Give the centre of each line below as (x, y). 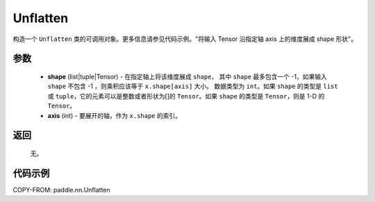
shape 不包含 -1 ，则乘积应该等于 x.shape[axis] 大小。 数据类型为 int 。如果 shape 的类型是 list (193, 86)
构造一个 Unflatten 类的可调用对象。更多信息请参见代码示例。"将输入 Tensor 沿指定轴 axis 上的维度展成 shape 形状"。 (185, 39)
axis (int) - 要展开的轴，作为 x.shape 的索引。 (115, 115)
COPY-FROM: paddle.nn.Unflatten (61, 190)
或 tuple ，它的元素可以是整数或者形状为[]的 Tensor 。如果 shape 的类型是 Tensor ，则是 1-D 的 (186, 96)
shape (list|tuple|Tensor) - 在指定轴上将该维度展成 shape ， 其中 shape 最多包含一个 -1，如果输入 (187, 76)
